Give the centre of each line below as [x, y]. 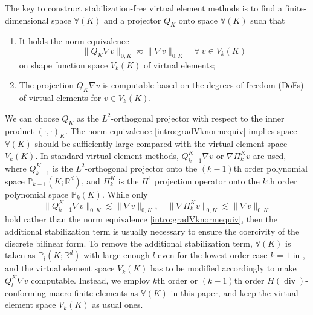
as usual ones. [118, 304]
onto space [198, 20]
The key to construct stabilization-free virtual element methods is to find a [144, 8]
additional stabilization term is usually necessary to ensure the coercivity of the [152, 231]
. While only [125, 194]
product [19, 130]
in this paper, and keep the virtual [234, 292]
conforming [26, 292]
